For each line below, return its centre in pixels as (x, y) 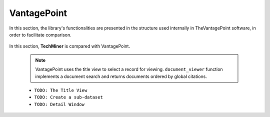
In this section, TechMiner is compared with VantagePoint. (69, 46)
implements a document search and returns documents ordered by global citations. (121, 76)
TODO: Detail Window (59, 104)
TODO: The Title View (61, 90)
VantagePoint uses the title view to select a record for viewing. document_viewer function (129, 69)
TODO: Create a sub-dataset (69, 97)
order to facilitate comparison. (40, 34)
